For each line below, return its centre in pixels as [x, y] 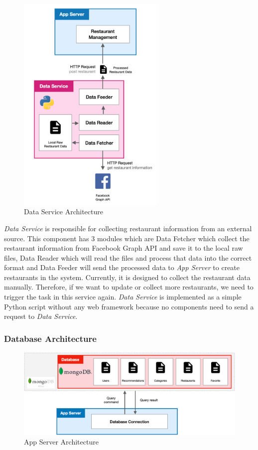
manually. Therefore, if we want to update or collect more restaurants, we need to [129, 287]
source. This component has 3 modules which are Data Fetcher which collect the [127, 238]
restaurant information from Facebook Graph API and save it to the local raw [124, 248]
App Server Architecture [61, 442]
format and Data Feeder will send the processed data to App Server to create [122, 267]
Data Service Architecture [64, 212]
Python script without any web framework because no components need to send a [129, 306]
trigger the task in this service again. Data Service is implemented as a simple [123, 297]
